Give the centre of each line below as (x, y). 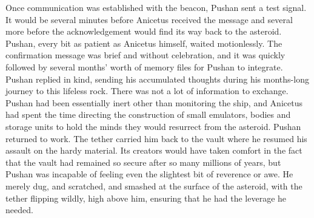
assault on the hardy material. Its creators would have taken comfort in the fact (154, 150)
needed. (19, 210)
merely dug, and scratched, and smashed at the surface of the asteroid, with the (154, 186)
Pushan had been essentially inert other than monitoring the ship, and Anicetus (154, 102)
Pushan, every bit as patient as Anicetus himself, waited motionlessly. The (144, 43)
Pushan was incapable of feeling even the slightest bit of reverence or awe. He (149, 174)
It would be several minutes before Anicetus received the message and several (149, 19)
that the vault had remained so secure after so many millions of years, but (143, 162)
